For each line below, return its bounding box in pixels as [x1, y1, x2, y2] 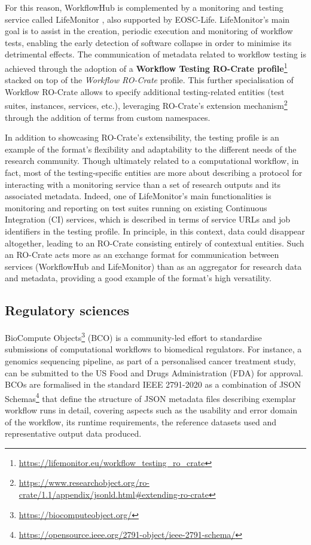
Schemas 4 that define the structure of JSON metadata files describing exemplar [5, 390, 296, 404]
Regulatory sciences [5, 301, 130, 319]
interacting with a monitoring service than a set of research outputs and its [5, 178, 281, 190]
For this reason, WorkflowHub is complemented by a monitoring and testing [5, 1, 283, 13]
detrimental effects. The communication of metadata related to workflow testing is [5, 48, 306, 60]
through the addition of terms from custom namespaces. [5, 111, 211, 123]
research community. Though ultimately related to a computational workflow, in [5, 154, 299, 167]
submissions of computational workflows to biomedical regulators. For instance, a [5, 343, 302, 355]
